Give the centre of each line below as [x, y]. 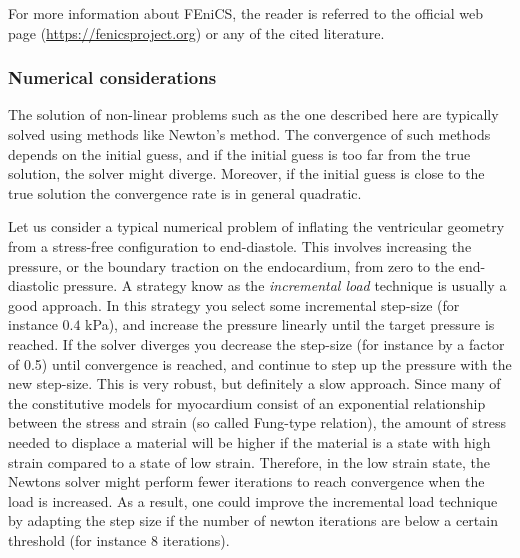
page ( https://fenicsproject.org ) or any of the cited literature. [196, 32]
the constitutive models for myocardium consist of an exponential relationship [247, 402]
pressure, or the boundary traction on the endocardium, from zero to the [231, 265]
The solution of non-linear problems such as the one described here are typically [253, 114]
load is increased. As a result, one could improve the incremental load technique [253, 500]
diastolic [33, 285]
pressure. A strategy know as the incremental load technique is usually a [285, 285]
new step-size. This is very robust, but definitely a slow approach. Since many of [254, 383]
